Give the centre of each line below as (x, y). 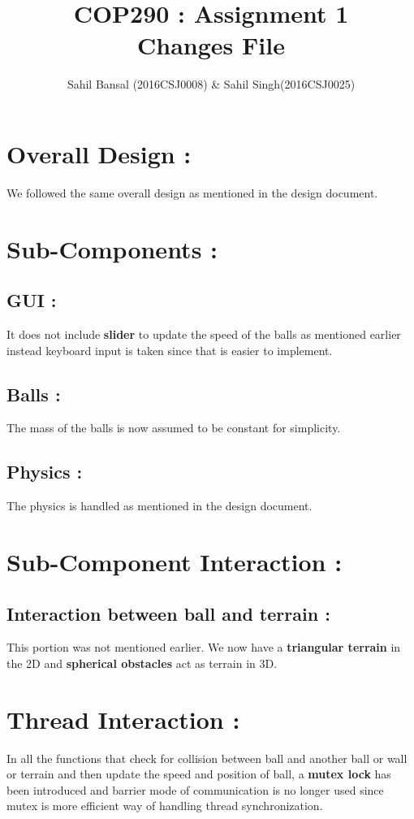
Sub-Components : (112, 248)
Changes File (211, 45)
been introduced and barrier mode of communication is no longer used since (195, 789)
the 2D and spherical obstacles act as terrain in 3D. (142, 663)
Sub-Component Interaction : (175, 561)
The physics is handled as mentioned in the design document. (160, 506)
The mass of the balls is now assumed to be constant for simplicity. (174, 428)
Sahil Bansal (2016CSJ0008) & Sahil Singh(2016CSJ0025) (211, 84)
